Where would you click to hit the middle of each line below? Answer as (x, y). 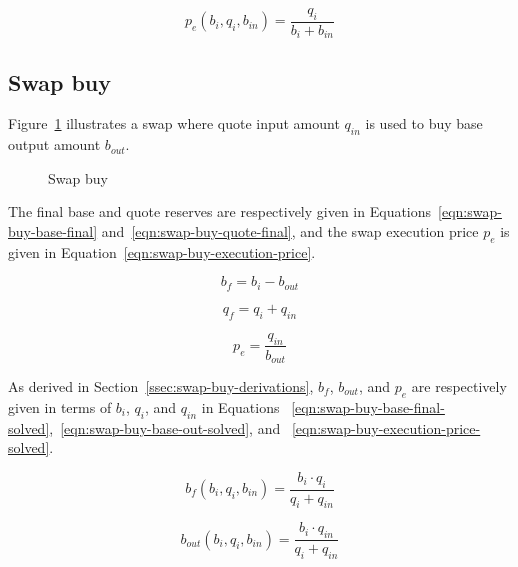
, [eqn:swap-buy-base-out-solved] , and (165, 427)
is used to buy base (424, 123)
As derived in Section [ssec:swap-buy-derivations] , (161, 385)
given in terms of (60, 406)
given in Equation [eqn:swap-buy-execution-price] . (162, 251)
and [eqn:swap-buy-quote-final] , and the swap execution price (290, 231)
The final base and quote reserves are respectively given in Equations (220, 211)
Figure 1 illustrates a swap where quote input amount (174, 123)
